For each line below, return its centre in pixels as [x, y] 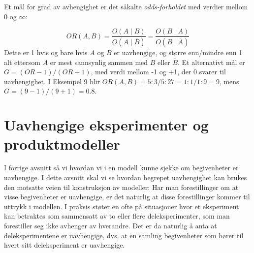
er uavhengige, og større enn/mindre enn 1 [178, 52]
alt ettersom [22, 62]
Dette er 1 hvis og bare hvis [46, 52]
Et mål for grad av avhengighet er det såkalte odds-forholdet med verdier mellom [126, 6]
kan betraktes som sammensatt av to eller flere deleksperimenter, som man [117, 216]
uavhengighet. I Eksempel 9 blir [52, 81]
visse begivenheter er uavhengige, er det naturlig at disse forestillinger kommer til [127, 197]
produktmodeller [62, 144]
